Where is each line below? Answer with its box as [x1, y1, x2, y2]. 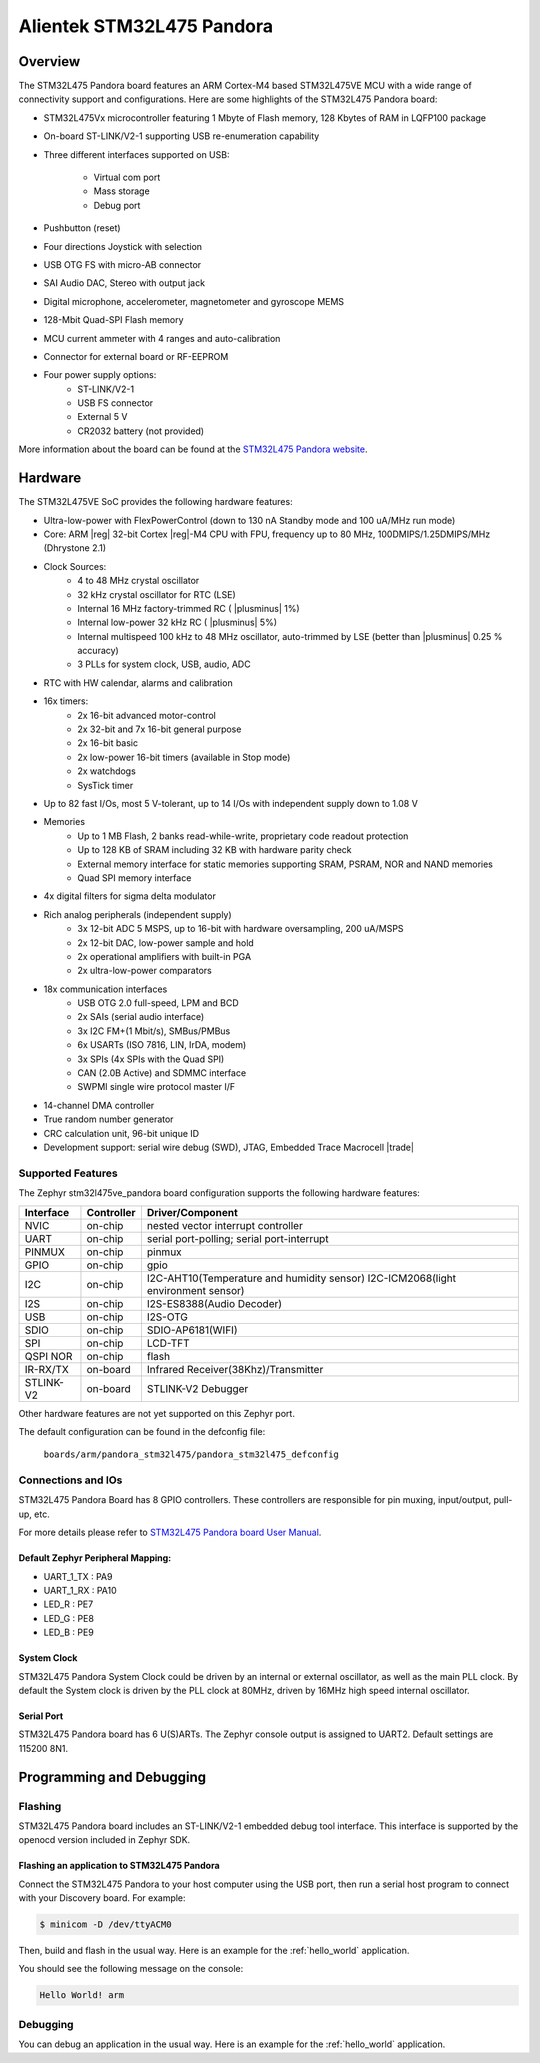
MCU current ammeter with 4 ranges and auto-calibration [43, 332, 281, 344]
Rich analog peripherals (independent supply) [43, 908, 232, 920]
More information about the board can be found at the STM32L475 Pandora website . [18, 443, 368, 455]
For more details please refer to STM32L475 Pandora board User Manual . [18, 1526, 322, 1539]
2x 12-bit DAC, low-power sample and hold [77, 936, 254, 949]
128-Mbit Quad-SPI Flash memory [43, 314, 184, 326]
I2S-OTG [146, 1310, 189, 1324]
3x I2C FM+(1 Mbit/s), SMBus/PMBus [77, 1025, 231, 1037]
